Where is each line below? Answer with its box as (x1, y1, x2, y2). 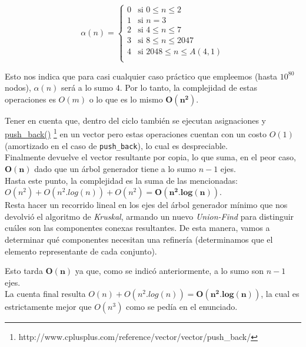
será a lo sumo (61, 81, 114, 94)
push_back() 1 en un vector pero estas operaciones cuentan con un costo (5, 126, 267, 140)
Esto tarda (5, 265, 43, 277)
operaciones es (5, 92, 56, 105)
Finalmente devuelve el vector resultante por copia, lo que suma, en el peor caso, (5, 151, 296, 163)
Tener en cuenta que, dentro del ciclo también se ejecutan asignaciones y (5, 114, 266, 126)
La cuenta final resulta (5, 287, 86, 300)
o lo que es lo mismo (89, 92, 163, 105)
